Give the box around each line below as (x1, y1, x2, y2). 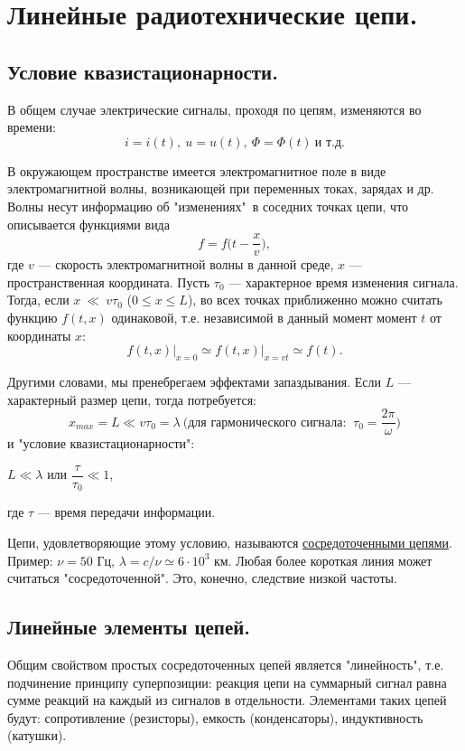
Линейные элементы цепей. (7, 613, 251, 641)
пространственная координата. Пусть (7, 272, 210, 291)
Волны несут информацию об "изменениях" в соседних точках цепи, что (7, 196, 409, 215)
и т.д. (314, 136, 345, 149)
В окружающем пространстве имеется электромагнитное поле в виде (7, 161, 386, 180)
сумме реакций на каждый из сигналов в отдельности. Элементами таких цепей (7, 690, 447, 709)
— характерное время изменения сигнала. (228, 272, 459, 291)
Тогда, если (7, 290, 70, 309)
